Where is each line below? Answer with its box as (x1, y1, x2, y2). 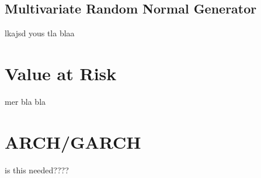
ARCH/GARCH (5, 129, 141, 153)
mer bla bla (5, 95, 46, 107)
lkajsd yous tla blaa (5, 27, 75, 39)
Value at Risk (5, 61, 117, 85)
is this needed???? (5, 163, 69, 176)
